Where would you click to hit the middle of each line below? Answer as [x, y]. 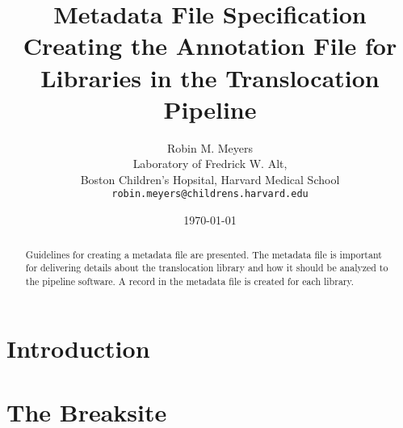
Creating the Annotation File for [210, 46]
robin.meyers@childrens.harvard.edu [210, 194]
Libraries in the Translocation [210, 77]
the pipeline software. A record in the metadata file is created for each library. [190, 281]
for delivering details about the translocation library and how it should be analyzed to [207, 268]
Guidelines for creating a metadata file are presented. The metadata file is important [204, 254]
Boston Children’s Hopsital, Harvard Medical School [210, 179]
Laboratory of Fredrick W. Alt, [210, 164]
